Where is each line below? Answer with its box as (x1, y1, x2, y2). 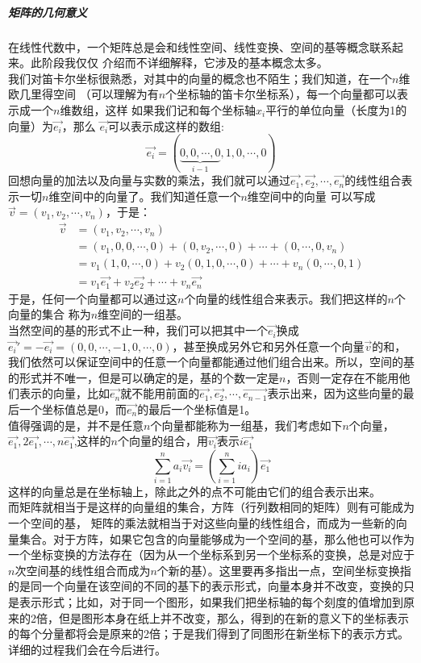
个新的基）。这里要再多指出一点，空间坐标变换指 (156, 561, 411, 578)
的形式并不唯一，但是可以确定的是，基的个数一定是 (8, 369, 279, 386)
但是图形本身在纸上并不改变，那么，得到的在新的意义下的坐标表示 (58, 609, 409, 626)
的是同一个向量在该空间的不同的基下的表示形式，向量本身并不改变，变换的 (8, 578, 403, 594)
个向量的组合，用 (117, 432, 208, 449)
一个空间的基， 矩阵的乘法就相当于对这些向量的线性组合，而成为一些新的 (8, 514, 396, 531)
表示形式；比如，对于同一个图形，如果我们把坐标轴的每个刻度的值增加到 (19, 593, 403, 610)
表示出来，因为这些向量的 (267, 385, 403, 402)
